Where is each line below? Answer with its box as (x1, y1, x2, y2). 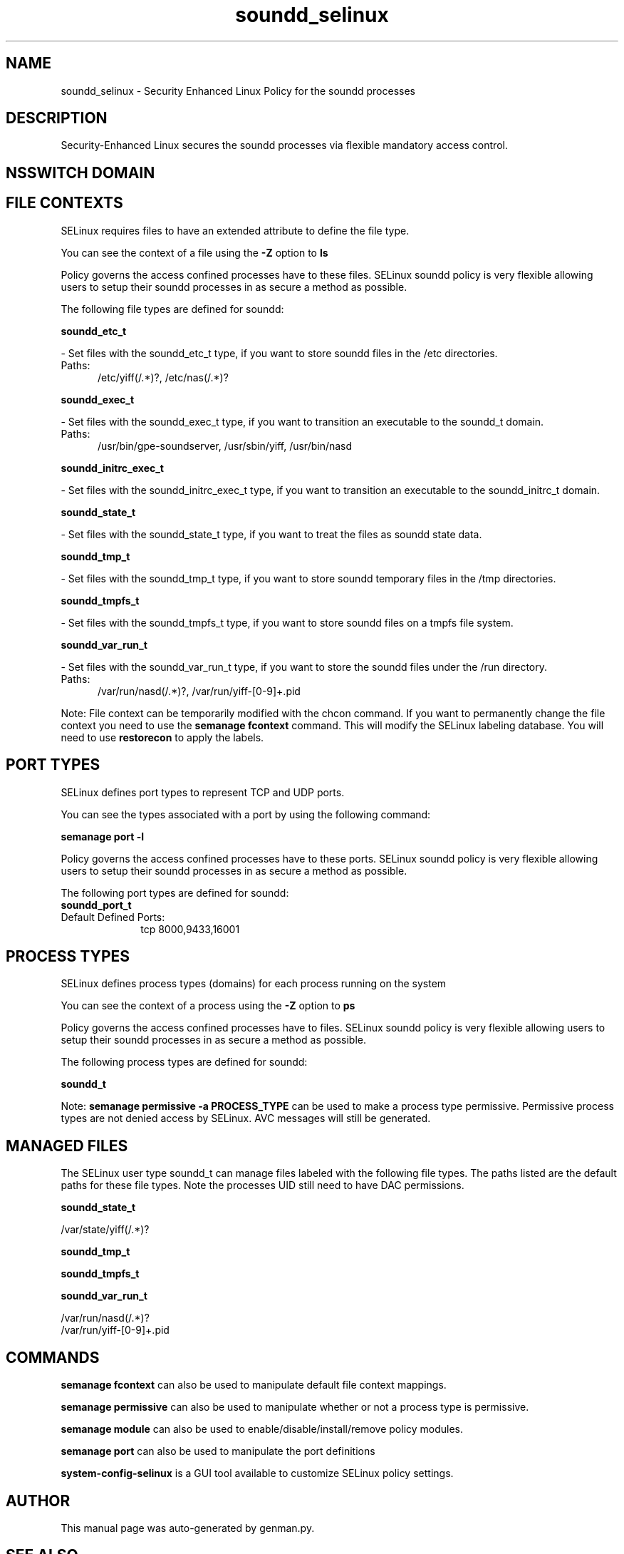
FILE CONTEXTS (6, 194, 123, 212)
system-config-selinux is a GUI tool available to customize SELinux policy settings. (61, 1467, 454, 1480)
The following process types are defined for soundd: (61, 1056, 308, 1069)
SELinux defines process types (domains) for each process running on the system (61, 977, 447, 990)
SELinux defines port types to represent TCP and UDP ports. (61, 786, 345, 798)
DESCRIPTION (6, 109, 108, 128)
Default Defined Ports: (61, 910, 165, 923)
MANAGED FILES (6, 1136, 128, 1155)
